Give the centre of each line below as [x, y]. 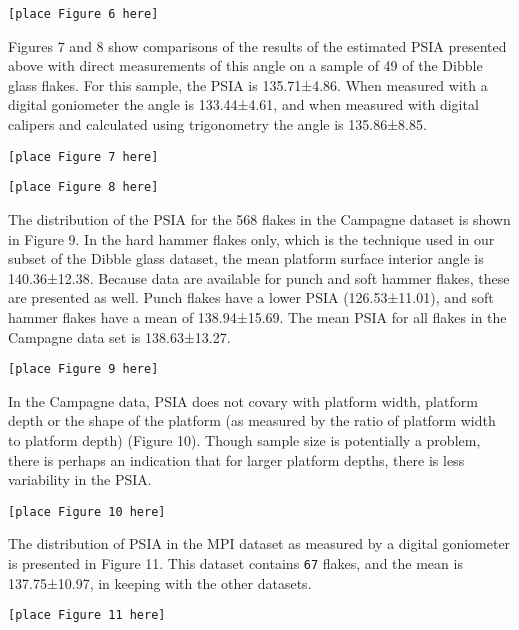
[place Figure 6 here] [83, 14]
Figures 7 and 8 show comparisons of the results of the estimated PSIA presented [257, 45]
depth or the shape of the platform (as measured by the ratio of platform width [252, 420]
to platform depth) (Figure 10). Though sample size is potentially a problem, [244, 439]
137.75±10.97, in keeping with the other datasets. [160, 582]
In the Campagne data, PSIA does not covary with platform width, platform [243, 400]
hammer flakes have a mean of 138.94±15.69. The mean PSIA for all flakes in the [257, 316]
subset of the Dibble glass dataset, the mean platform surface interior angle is [246, 258]
